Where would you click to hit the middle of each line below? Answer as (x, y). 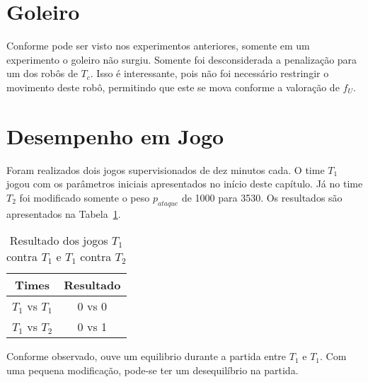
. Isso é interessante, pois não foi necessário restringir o (209, 73)
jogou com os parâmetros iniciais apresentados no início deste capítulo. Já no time (185, 184)
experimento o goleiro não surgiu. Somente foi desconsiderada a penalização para (182, 59)
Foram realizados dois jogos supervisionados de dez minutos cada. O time (166, 169)
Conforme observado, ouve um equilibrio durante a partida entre (146, 356)
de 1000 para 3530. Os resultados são (262, 197)
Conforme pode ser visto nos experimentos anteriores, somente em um (158, 46)
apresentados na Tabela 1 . (64, 213)
